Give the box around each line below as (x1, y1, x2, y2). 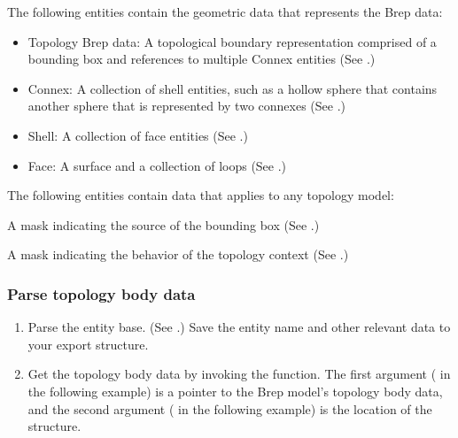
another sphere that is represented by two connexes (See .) (27, 96, 345, 115)
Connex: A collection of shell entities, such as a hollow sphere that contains (27, 79, 438, 97)
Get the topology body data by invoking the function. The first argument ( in (27, 365, 451, 383)
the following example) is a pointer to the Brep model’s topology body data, (27, 381, 443, 400)
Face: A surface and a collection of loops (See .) (27, 156, 287, 174)
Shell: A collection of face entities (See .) (27, 126, 248, 144)
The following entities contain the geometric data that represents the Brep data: (7, 3, 443, 20)
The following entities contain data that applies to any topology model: (7, 186, 394, 204)
